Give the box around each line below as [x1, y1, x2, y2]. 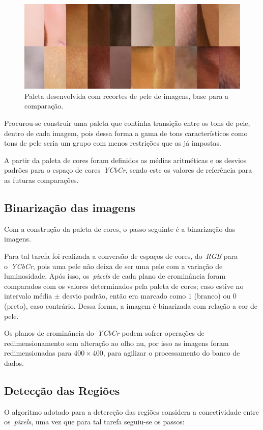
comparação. [24, 100, 64, 111]
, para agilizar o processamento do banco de [103, 347, 240, 358]
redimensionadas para [4, 347, 72, 358]
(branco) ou [194, 290, 231, 301]
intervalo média [4, 290, 52, 301]
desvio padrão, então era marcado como [62, 290, 186, 301]
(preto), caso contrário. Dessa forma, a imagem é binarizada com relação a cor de [4, 301, 258, 311]
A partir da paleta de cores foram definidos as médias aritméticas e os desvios [4, 154, 247, 165]
